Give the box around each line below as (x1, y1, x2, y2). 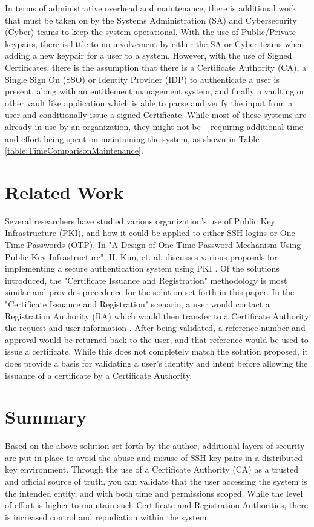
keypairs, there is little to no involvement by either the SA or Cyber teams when (5, 37, 304, 50)
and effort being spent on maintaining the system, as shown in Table (5, 132, 260, 145)
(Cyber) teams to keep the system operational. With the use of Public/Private (5, 25, 296, 38)
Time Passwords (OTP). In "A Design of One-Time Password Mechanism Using (5, 238, 301, 251)
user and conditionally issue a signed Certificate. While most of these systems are (5, 108, 307, 121)
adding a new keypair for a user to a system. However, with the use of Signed (5, 49, 292, 62)
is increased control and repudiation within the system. (5, 510, 209, 523)
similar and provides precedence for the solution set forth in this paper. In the (5, 286, 295, 298)
